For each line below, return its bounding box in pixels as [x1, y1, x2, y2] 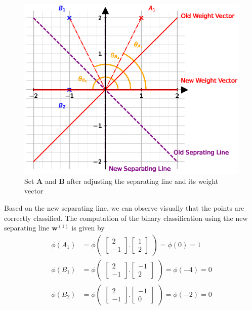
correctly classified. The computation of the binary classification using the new [4, 212, 248, 223]
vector [24, 185, 44, 196]
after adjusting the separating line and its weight [67, 175, 219, 186]
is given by [71, 222, 105, 233]
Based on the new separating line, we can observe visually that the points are [4, 203, 244, 213]
